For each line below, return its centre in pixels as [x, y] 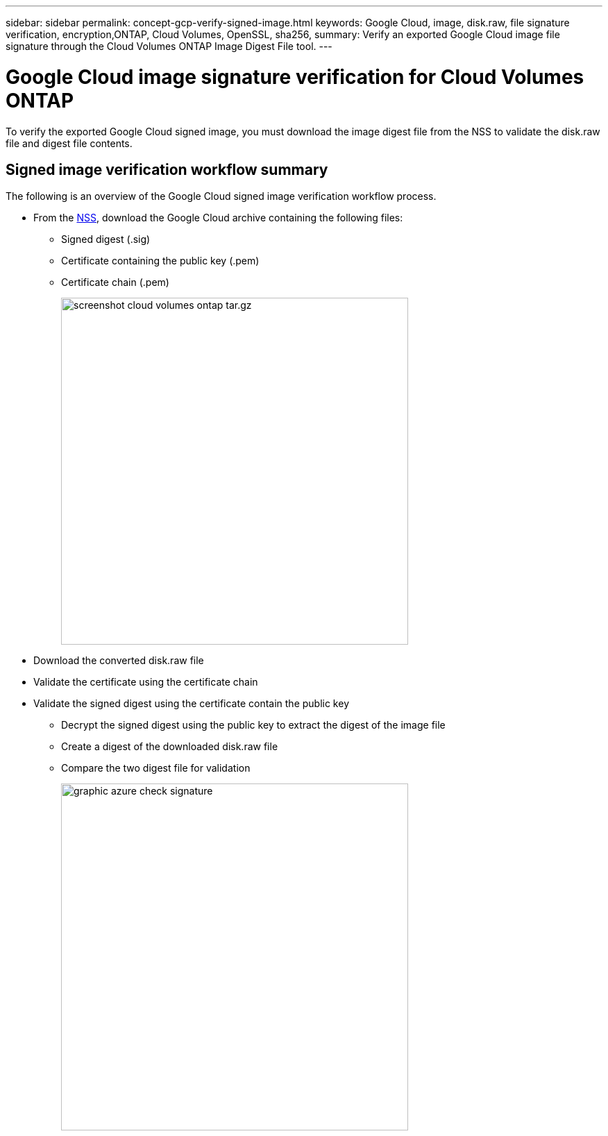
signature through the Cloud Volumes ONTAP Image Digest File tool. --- [169, 46]
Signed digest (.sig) [106, 239]
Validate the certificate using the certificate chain [146, 682]
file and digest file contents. [69, 143]
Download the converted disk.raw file [119, 661]
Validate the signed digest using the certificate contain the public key [191, 704]
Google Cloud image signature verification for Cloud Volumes [295, 77]
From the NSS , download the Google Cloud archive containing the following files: [218, 218]
